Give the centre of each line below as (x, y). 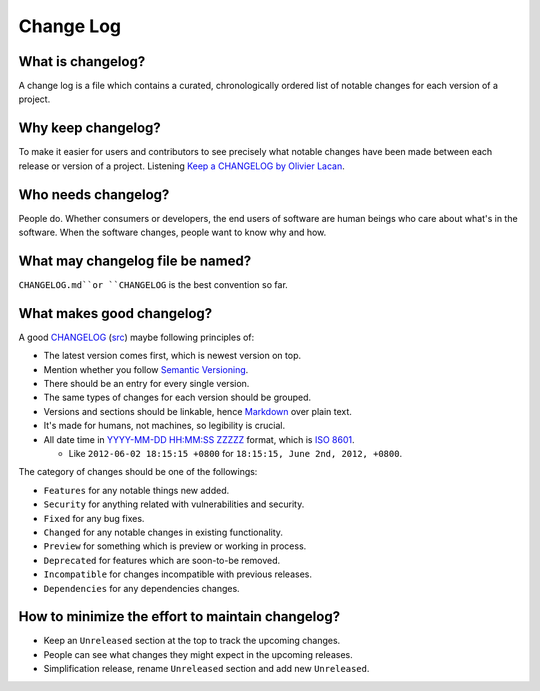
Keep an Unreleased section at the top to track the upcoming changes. (192, 641)
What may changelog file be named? (135, 260)
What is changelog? (82, 61)
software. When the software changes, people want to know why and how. (172, 232)
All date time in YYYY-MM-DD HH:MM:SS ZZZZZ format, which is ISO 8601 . (199, 439)
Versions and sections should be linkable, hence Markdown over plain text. (197, 411)
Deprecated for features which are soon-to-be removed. (162, 560)
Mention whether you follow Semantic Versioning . (146, 369)
